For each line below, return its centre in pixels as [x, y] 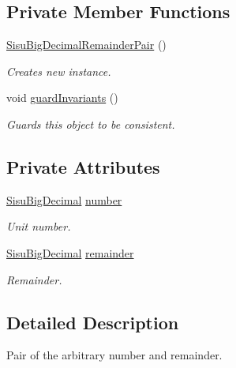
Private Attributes [83, 166]
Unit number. [39, 226]
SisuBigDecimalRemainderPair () [86, 45]
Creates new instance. [59, 71]
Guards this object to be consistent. [91, 124]
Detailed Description [93, 322]
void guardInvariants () [62, 98]
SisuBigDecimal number [64, 199]
